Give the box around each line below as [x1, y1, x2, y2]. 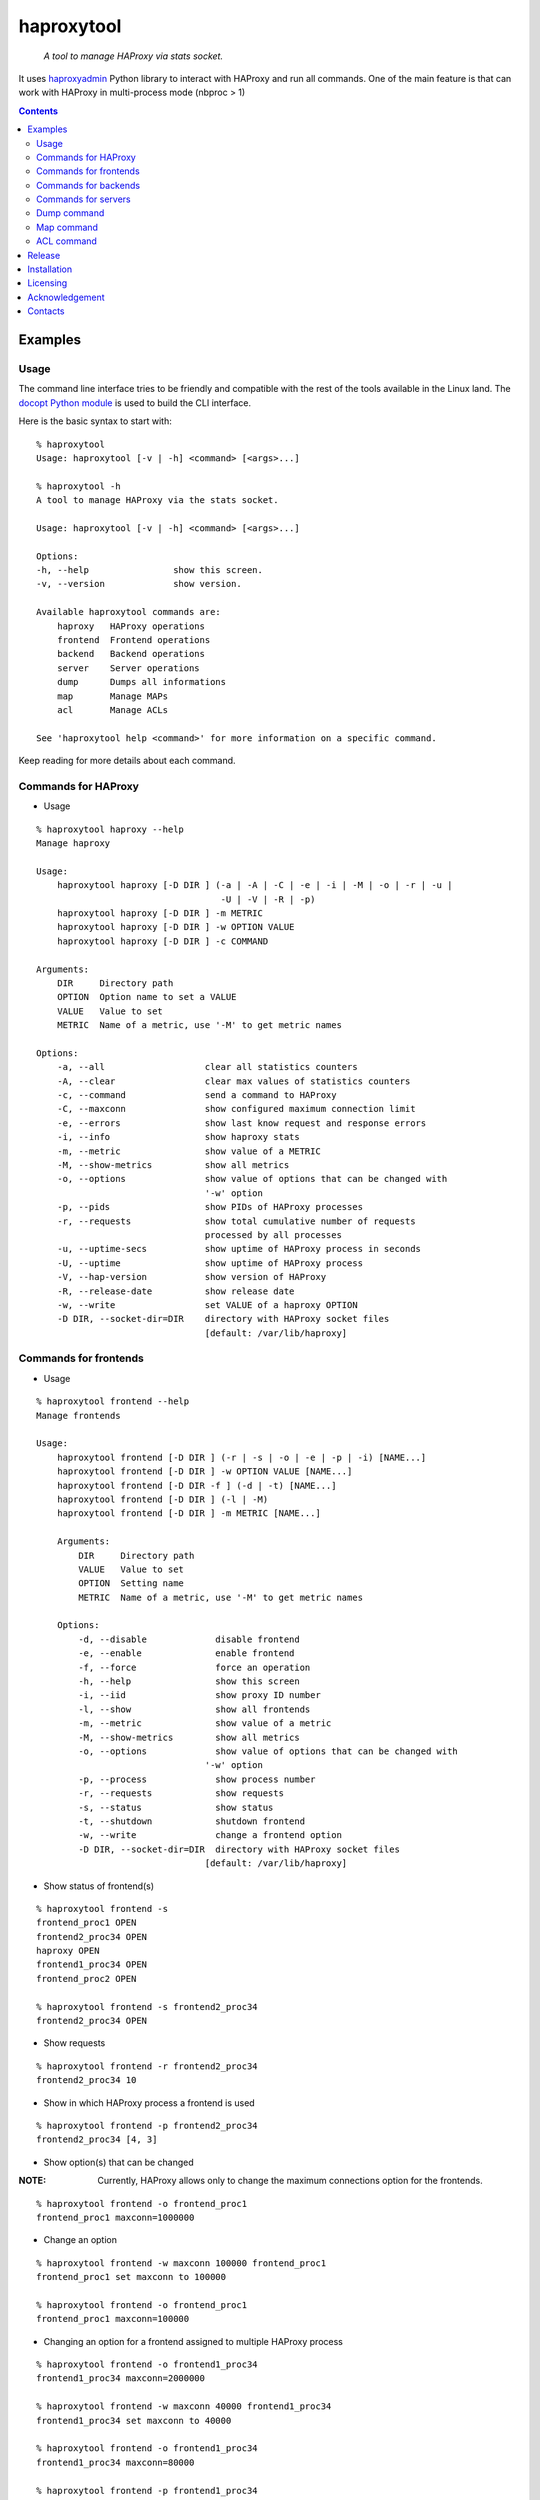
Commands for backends [36, 179, 140, 191]
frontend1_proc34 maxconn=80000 [36, 2456, 195, 2468]
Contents [18, 105, 59, 117]
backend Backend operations [56, 648, 205, 660]
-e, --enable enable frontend [78, 1648, 295, 1659]
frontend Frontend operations [56, 634, 211, 645]
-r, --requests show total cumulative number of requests [56, 1215, 416, 1227]
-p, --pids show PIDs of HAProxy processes [56, 1201, 364, 1213]
